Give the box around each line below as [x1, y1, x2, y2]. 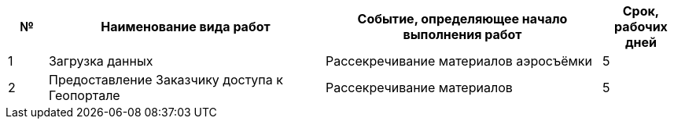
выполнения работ [403, 27, 522, 42]
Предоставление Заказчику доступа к [48, 72, 283, 87]
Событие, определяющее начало [357, 11, 568, 27]
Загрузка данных [48, 53, 153, 69]
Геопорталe [48, 87, 120, 103]
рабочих [614, 19, 668, 34]
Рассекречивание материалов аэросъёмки [325, 53, 592, 69]
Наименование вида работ [101, 19, 271, 34]
